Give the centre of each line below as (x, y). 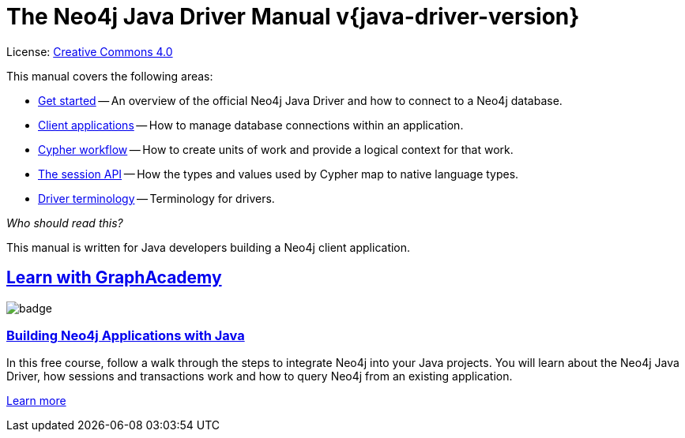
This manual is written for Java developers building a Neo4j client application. (209, 247)
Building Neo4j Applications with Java (126, 335)
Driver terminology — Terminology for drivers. (156, 198)
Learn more (36, 401)
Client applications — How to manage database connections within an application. (251, 125)
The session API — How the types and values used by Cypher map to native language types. (279, 174)
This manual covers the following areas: (110, 76)
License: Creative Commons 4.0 (90, 51)
